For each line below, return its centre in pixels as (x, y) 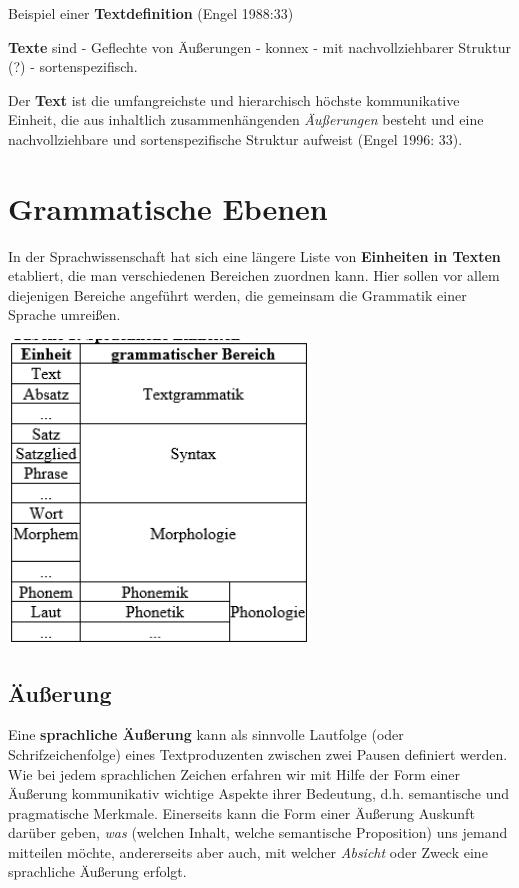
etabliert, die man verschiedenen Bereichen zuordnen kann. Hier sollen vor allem (254, 275)
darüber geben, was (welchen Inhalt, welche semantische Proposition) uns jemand (258, 832)
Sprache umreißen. (64, 314)
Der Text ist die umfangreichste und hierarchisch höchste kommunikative (234, 99)
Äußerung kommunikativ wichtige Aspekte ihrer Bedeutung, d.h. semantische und (259, 793)
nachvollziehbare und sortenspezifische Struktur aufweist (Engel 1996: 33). (235, 138)
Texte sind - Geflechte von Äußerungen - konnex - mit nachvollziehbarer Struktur (259, 46)
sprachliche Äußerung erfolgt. (97, 871)
